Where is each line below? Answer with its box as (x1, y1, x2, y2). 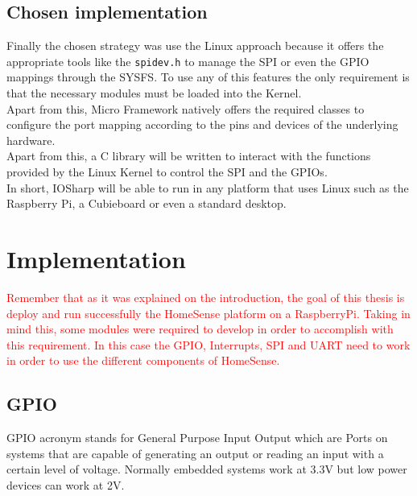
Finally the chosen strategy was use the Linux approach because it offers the (6, 37, 384, 54)
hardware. (6, 131, 56, 148)
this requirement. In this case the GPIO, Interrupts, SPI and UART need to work (6, 336, 411, 353)
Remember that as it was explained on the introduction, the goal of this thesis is (6, 288, 405, 305)
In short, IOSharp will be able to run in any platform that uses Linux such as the (6, 179, 409, 196)
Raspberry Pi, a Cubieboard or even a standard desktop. (6, 195, 287, 212)
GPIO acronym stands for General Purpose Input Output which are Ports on (6, 429, 388, 446)
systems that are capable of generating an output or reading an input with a (6, 444, 384, 461)
